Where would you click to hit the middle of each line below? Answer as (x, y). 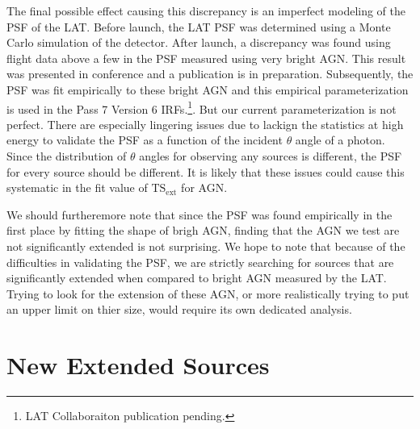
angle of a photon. (340, 140)
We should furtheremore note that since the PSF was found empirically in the (199, 214)
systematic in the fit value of (77, 187)
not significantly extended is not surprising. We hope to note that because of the (206, 246)
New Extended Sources (138, 365)
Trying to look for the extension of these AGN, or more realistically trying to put (208, 293)
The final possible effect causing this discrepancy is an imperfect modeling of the (206, 10)
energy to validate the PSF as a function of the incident (145, 140)
